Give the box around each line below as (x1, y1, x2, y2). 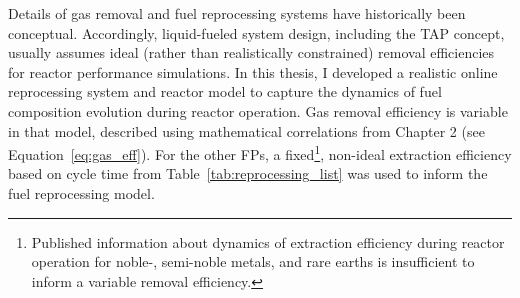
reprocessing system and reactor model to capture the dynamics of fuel (8, 81, 442, 102)
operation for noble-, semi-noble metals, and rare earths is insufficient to (31, 251, 475, 272)
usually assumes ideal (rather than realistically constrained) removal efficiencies (8, 42, 495, 63)
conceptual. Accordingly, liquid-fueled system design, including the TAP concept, (8, 22, 505, 43)
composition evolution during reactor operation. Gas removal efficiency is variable (8, 100, 508, 121)
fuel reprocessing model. (8, 183, 155, 203)
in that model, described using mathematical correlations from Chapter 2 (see (8, 120, 485, 141)
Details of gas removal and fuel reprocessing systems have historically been (8, 3, 466, 23)
